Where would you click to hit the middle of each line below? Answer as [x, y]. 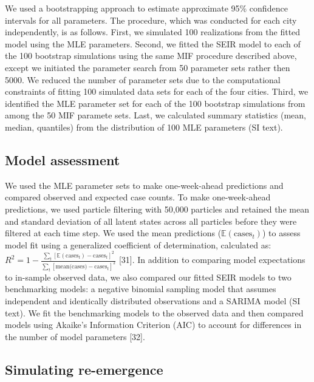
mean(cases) [71, 266]
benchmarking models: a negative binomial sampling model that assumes [141, 289]
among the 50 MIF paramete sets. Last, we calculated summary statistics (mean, [155, 115]
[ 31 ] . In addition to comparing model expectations [212, 260]
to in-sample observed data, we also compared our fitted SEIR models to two [148, 277]
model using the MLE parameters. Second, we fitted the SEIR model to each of [153, 43]
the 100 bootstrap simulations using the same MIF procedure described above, [151, 56]
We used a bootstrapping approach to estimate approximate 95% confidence [146, 8]
